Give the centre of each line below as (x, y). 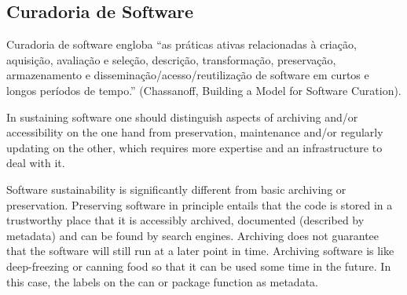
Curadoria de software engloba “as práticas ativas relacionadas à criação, (181, 44)
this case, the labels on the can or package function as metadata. (162, 281)
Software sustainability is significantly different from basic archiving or (176, 189)
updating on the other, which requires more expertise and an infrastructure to (194, 147)
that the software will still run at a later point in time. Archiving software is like (200, 251)
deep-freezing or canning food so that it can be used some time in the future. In (199, 266)
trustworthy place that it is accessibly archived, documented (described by (185, 220)
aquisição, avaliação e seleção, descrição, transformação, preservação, (171, 59)
